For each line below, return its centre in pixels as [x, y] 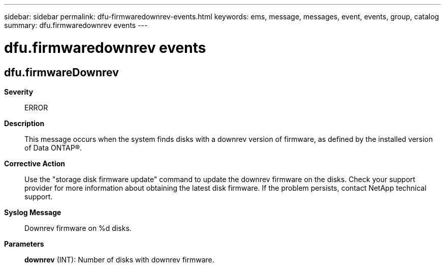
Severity [19, 92]
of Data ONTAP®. [53, 147]
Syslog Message [33, 212]
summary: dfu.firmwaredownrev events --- [76, 25]
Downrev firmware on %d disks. [78, 228]
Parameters [24, 244]
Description [24, 123]
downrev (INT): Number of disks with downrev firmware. [119, 259]
